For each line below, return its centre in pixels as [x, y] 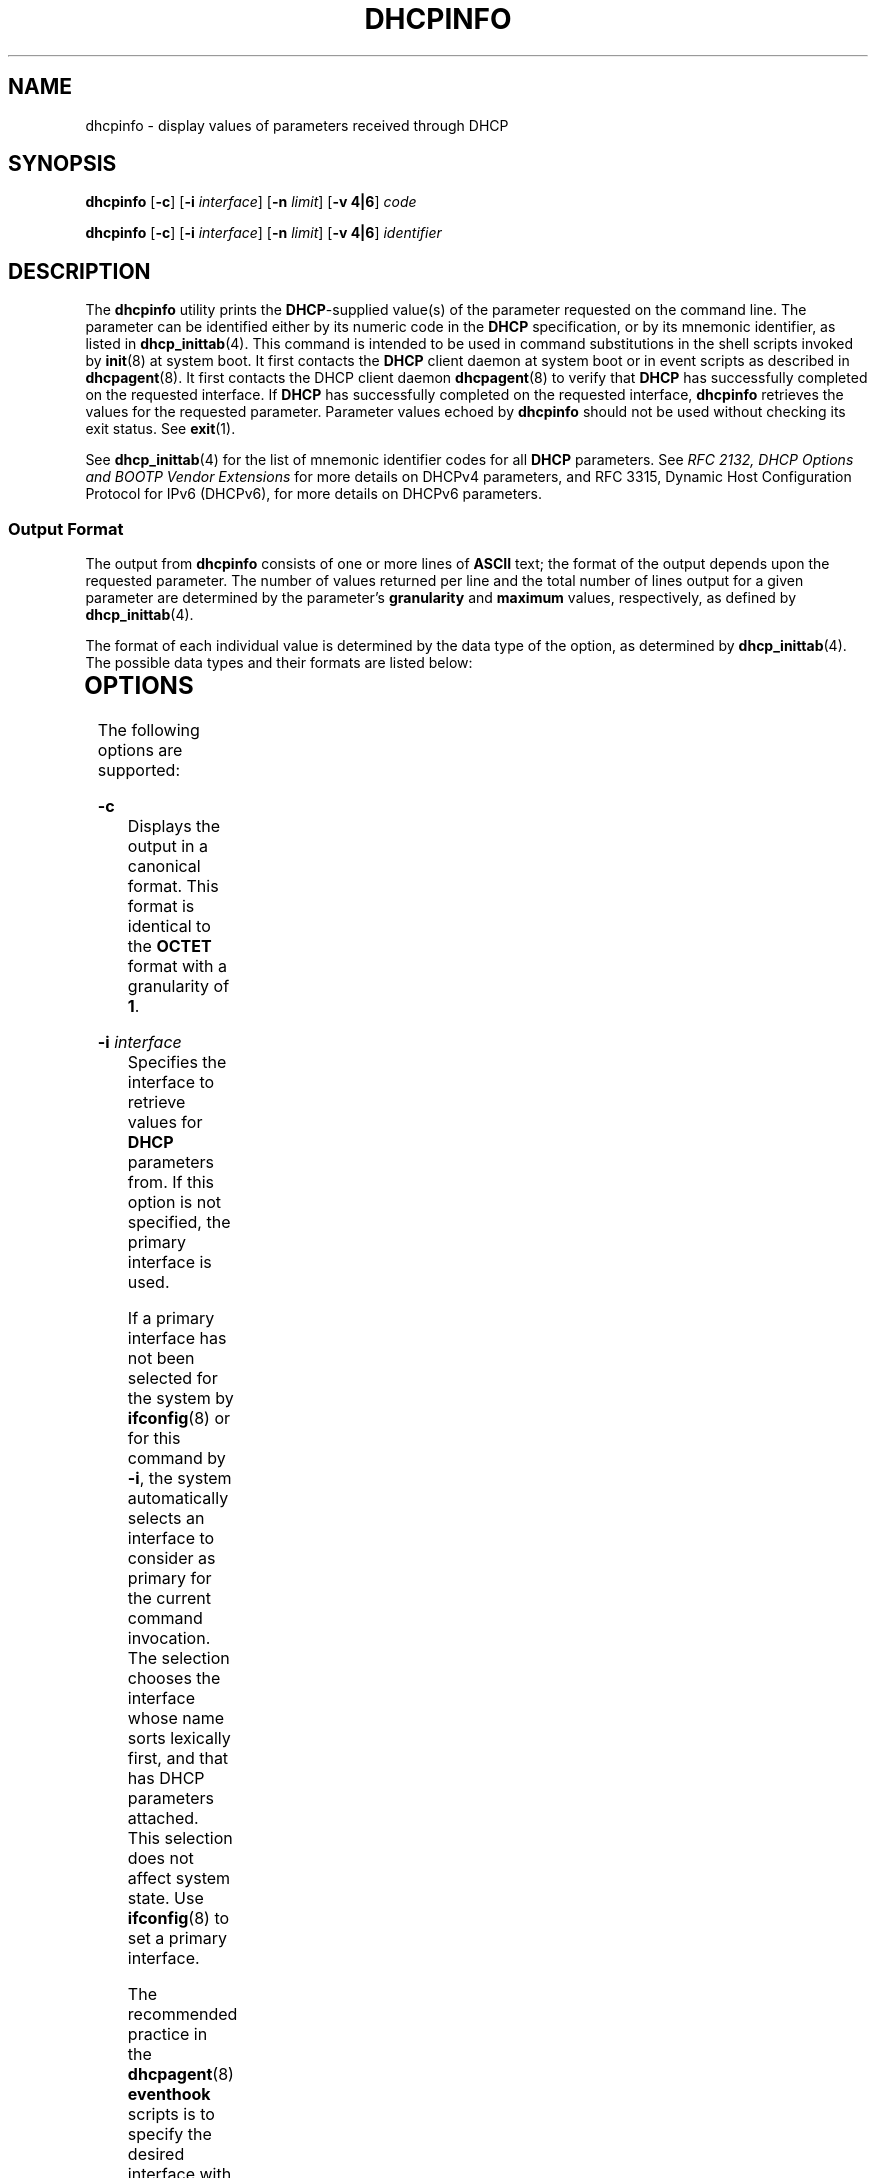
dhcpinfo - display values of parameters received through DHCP [297, 125]
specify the [169, 2133]
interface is [169, 1261]
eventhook [169, 2093]
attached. [163, 1817]
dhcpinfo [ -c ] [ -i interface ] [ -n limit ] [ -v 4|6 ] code [251, 202]
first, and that [178, 1757]
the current [169, 1597]
